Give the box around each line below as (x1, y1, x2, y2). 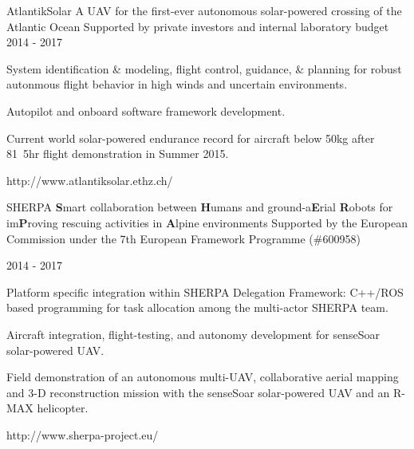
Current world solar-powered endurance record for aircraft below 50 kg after (6, 129, 375, 146)
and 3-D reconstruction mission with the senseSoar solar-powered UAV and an (6, 384, 390, 400)
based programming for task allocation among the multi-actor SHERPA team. (6, 299, 388, 316)
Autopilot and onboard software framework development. (6, 102, 286, 119)
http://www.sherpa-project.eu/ (6, 426, 159, 443)
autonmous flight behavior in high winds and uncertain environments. (6, 76, 348, 93)
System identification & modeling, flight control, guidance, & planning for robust (6, 60, 402, 77)
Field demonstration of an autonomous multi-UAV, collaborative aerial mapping (6, 368, 399, 385)
